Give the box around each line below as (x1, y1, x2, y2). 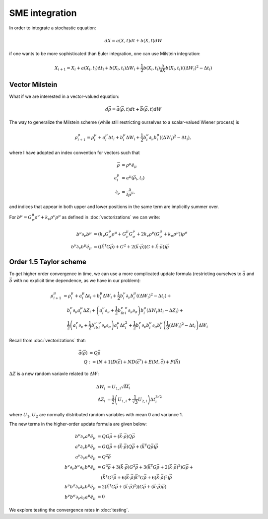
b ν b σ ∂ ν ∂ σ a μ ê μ (65, 493, 96, 501)
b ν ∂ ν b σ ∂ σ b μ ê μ (65, 463, 96, 471)
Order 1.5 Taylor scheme (9, 257, 86, 266)
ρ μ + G (112, 230, 127, 237)
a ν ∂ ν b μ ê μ (75, 443, 96, 450)
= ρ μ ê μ (122, 161, 137, 169)
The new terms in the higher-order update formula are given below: (9, 421, 147, 427)
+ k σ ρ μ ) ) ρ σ (163, 230, 188, 238)
